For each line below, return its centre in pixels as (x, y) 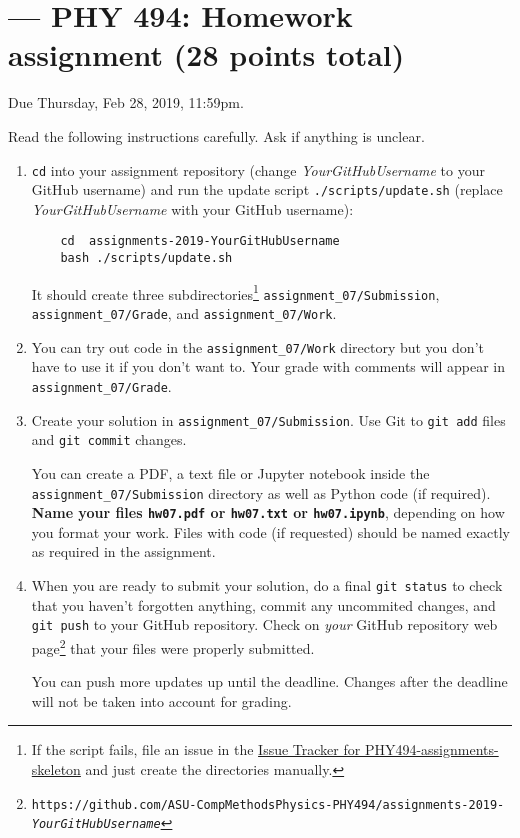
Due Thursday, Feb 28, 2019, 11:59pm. (126, 102)
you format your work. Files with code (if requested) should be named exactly (270, 531)
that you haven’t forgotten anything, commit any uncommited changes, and (263, 604)
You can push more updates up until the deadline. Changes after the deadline (269, 681)
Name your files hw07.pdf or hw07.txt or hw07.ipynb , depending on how (268, 512)
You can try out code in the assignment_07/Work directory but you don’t (257, 346)
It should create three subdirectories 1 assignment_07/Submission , (235, 292)
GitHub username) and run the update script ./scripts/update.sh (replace (267, 189)
